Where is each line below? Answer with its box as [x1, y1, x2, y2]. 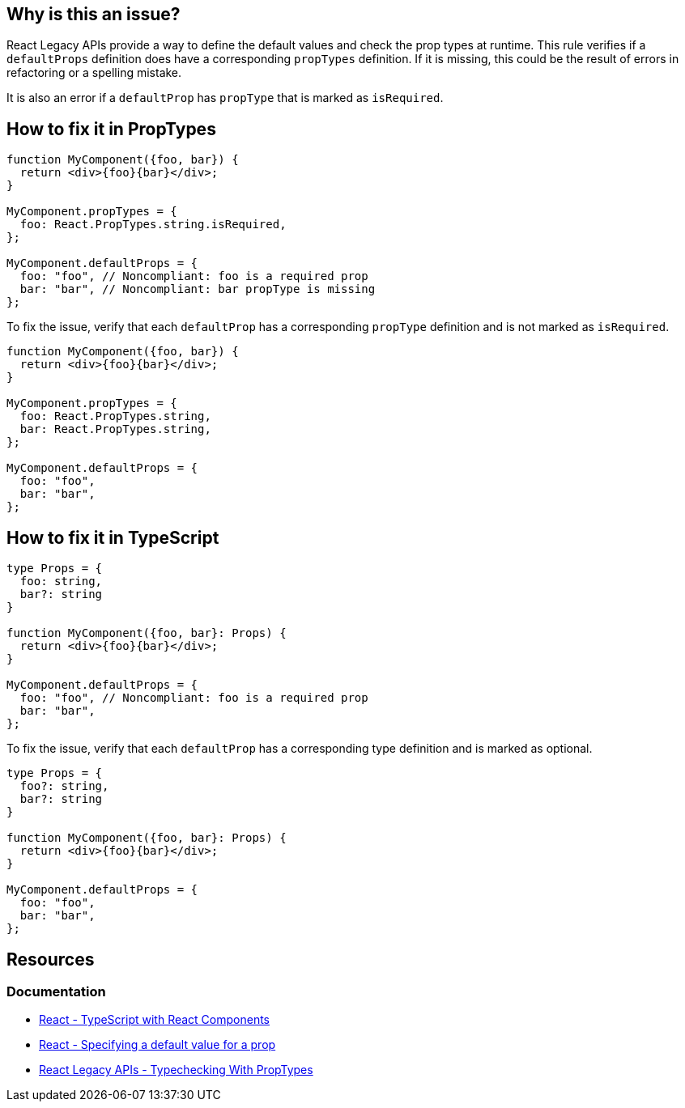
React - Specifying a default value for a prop [39, 1038, 276, 1052]
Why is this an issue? [6, 4, 181, 24]
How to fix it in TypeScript [6, 527, 219, 548]
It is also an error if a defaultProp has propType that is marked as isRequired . [6, 91, 444, 105]
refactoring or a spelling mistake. [6, 66, 182, 80]
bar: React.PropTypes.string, [19, 422, 211, 436]
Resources [6, 949, 95, 970]
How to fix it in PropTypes [6, 118, 216, 139]
